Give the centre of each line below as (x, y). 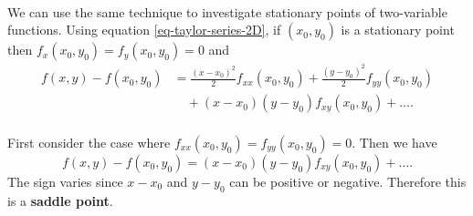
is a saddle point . (60, 200)
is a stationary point (398, 30)
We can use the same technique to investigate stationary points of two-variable (227, 11)
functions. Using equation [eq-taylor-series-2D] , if (144, 30)
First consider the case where (89, 142)
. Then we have (394, 142)
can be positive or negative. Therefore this (348, 181)
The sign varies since (65, 181)
